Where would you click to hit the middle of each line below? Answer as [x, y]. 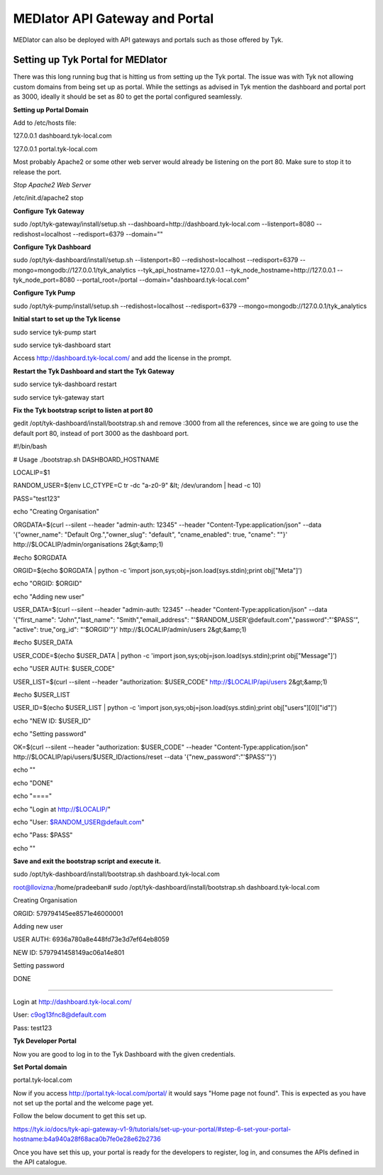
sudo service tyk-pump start [55, 332]
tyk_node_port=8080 [44, 280]
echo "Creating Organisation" [56, 512]
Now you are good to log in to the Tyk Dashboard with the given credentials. [124, 1054]
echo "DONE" [33, 783]
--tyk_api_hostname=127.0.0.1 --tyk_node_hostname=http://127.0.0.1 [237, 270]
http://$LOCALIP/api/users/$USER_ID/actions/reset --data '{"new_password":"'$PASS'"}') [145, 757]
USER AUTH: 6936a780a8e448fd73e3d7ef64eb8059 [91, 939]
